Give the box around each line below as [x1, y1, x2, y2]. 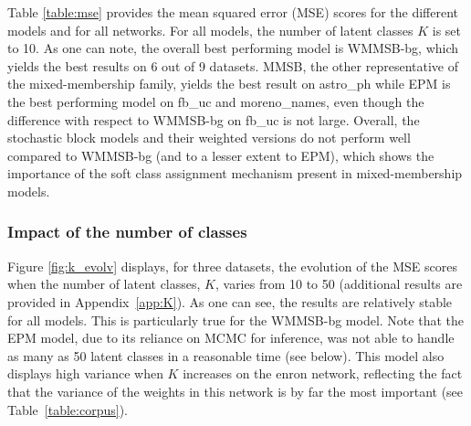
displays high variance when [7, 364, 163, 383]
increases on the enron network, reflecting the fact [183, 364, 463, 383]
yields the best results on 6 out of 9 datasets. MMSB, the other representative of [7, 56, 458, 75]
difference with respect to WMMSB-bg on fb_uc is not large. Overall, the [7, 110, 420, 129]
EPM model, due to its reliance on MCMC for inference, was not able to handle [7, 328, 455, 347]
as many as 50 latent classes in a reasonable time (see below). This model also [7, 346, 445, 365]
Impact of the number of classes [7, 220, 247, 243]
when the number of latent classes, [7, 274, 201, 293]
